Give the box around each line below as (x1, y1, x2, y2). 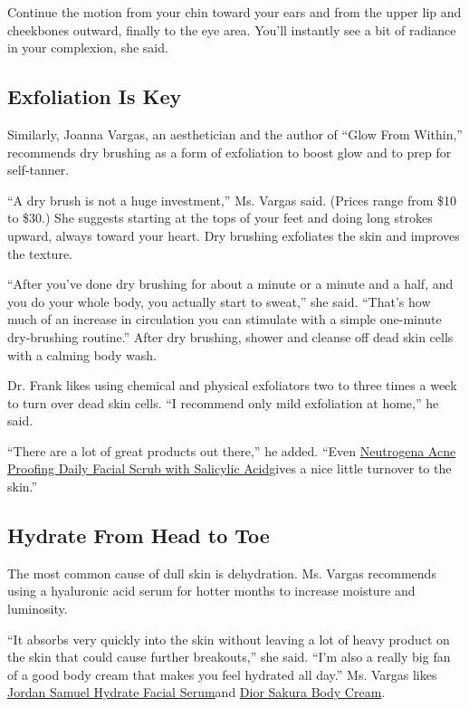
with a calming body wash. (7, 345, 157, 364)
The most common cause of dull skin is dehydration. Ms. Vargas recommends (7, 563, 436, 582)
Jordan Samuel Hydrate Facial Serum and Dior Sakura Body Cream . (7, 683, 386, 702)
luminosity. (7, 599, 68, 618)
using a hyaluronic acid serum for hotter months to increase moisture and (7, 581, 416, 600)
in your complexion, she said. (7, 38, 168, 57)
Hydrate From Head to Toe (7, 521, 270, 549)
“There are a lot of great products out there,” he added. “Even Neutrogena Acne (7, 441, 456, 460)
